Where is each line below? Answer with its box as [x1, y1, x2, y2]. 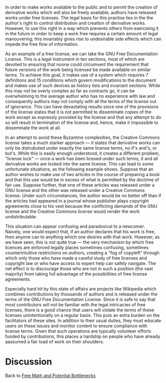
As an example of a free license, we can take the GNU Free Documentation [5, 51, 158, 57]
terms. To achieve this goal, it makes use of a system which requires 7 [5, 72, 149, 78]
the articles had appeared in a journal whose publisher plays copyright [5, 198, 149, 203]
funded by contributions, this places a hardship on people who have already [5, 333, 161, 339]
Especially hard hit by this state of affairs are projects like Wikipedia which [5, 286, 157, 291]
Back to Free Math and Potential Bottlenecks [5, 373, 96, 379]
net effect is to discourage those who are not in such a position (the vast [5, 266, 153, 272]
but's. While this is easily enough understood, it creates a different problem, [5, 150, 160, 156]
